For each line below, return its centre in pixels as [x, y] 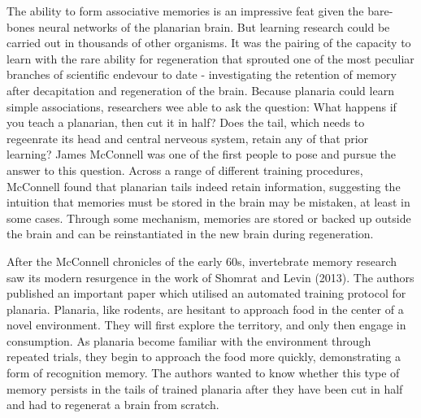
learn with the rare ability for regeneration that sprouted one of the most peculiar [210, 58]
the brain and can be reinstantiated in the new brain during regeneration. [190, 234]
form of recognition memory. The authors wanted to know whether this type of [203, 373]
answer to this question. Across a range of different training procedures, [185, 170]
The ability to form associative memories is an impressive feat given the [185, 11]
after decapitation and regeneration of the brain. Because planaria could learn [200, 90]
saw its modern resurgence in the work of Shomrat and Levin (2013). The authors [210, 277]
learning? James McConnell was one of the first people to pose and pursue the [202, 154]
